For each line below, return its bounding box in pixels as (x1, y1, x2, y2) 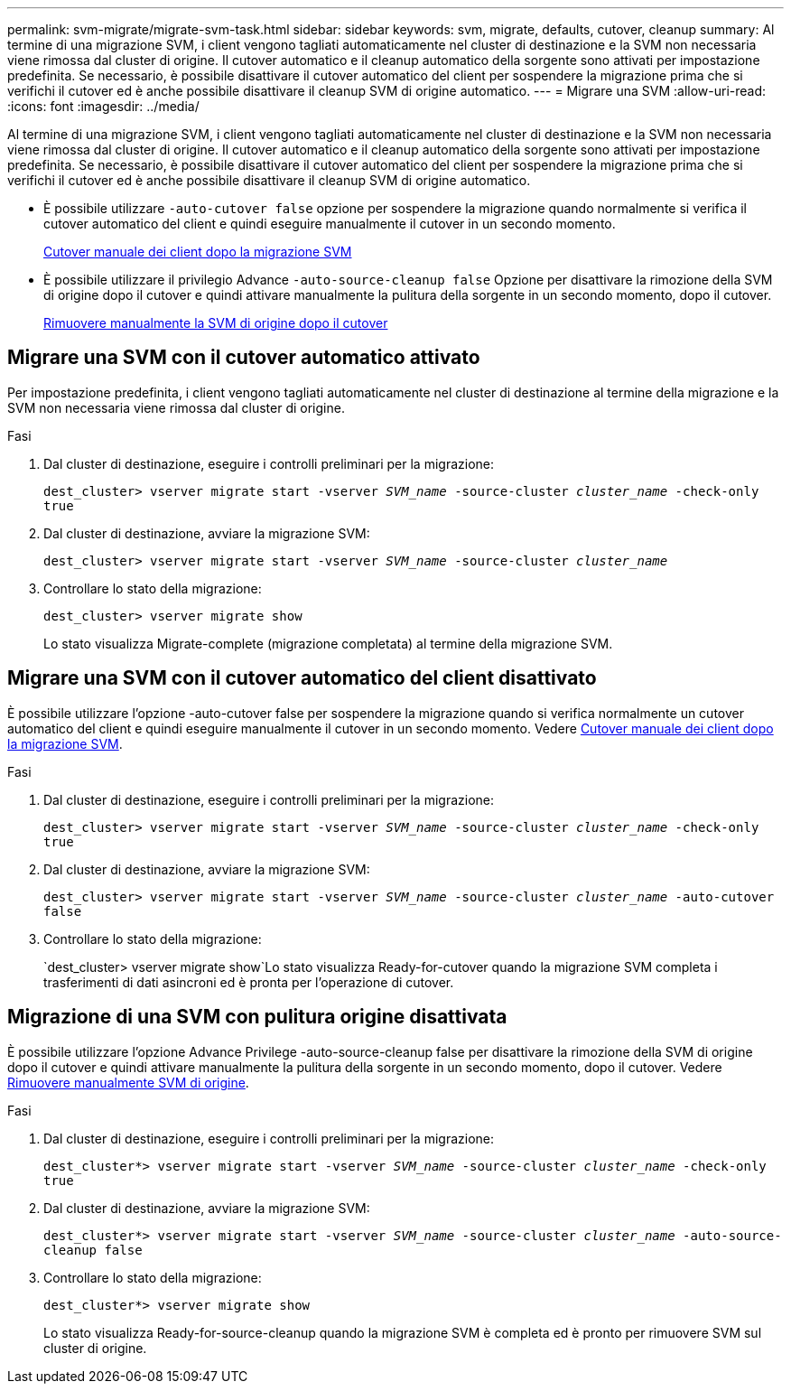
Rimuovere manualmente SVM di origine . (7, 1074, 249, 1090)
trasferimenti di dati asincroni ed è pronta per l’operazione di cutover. (43, 974, 454, 990)
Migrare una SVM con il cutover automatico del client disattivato (7, 667, 597, 690)
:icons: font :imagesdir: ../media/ (7, 98, 200, 114)
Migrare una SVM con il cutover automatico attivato (7, 346, 480, 369)
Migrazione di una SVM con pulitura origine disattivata (7, 1005, 507, 1029)
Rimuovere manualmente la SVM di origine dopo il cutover (43, 315, 388, 331)
